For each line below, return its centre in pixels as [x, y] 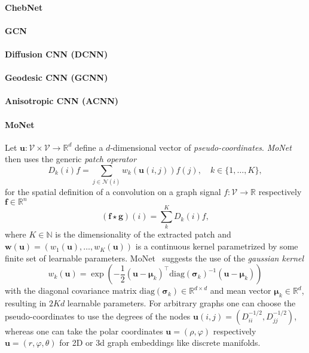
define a [89, 147]
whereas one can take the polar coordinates [84, 331]
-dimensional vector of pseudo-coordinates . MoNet [201, 147]
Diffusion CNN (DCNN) [56, 54]
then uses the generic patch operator [71, 159]
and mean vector [241, 290]
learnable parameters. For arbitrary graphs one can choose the [181, 303]
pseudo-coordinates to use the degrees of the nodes [98, 316]
